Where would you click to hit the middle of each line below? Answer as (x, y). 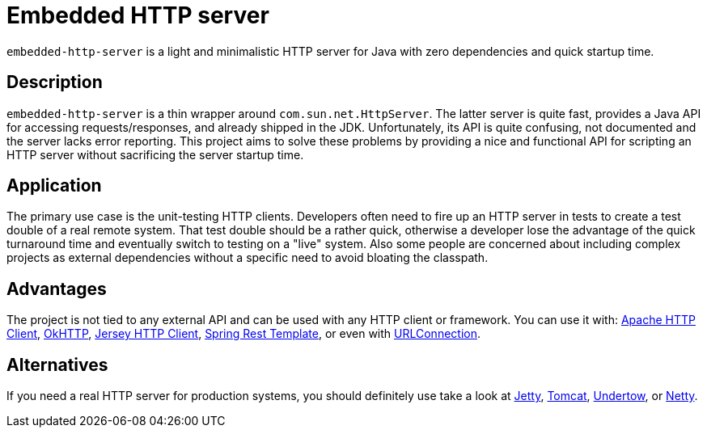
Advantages (57, 289)
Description (55, 82)
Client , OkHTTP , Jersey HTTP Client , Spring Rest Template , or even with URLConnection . (244, 334)
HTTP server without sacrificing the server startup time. (155, 154)
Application (54, 186)
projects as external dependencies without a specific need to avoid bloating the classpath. (248, 258)
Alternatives (57, 364)
